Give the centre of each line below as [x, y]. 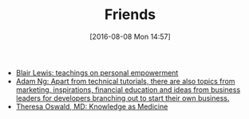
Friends [130, 15]
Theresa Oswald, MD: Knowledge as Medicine [92, 106]
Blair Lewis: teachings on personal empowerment [97, 72]
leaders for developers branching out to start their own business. [123, 98]
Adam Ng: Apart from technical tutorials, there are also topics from [125, 81]
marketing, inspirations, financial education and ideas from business [128, 90]
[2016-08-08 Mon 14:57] [130, 36]
